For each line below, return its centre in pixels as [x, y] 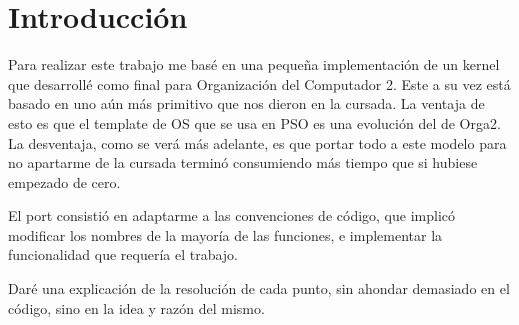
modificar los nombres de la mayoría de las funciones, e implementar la [225, 234]
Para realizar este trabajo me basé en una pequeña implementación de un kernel [254, 64]
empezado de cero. [64, 181]
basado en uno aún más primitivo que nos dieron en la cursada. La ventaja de [246, 103]
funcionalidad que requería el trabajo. [123, 254]
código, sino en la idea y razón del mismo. [136, 307]
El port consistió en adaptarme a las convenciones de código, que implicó [232, 215]
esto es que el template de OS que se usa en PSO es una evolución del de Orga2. [254, 122]
